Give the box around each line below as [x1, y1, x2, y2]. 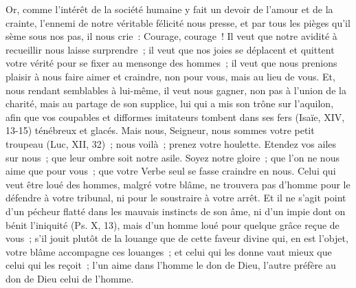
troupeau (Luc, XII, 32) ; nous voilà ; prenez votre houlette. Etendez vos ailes [5, 136, 337, 151]
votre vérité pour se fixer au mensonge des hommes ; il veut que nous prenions [5, 56, 337, 70]
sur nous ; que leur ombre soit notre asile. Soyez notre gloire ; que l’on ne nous [5, 150, 340, 164]
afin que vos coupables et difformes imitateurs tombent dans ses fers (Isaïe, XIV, [5, 109, 345, 124]
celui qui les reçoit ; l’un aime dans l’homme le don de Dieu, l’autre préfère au [5, 258, 336, 272]
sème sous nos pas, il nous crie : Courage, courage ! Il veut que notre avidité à [5, 29, 337, 43]
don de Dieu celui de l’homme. [5, 271, 134, 285]
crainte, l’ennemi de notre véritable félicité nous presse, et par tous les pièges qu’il [5, 15, 351, 30]
